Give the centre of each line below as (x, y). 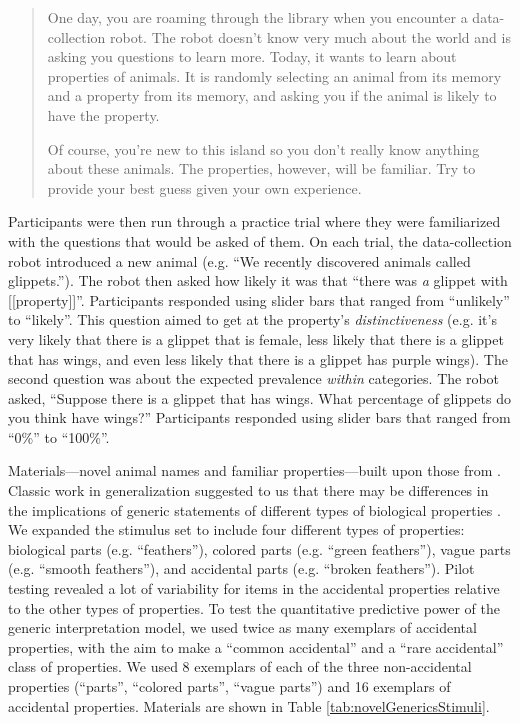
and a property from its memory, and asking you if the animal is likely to (272, 95)
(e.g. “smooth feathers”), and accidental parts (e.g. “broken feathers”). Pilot (241, 568)
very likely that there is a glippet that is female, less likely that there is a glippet (256, 338)
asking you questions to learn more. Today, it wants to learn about (252, 56)
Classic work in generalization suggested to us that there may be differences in (248, 490)
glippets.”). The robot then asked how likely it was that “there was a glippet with (258, 280)
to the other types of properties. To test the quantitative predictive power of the (254, 607)
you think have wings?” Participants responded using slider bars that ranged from (259, 417)
